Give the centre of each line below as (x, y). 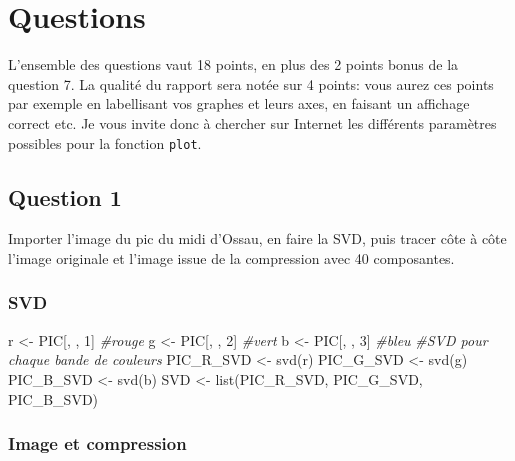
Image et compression (97, 443)
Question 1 (65, 196)
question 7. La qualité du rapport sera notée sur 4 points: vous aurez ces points (251, 83)
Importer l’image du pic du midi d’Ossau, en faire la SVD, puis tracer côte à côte (257, 238)
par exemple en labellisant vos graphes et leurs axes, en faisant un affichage (239, 103)
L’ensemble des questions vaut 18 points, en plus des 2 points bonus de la (233, 64)
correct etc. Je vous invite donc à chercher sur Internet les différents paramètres (252, 122)
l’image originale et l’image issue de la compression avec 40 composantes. (231, 257)
